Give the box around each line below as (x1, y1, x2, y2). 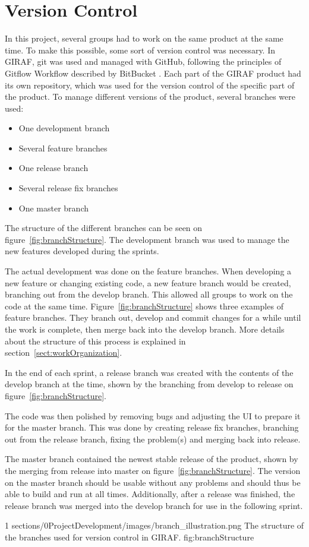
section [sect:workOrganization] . (5, 346, 122, 359)
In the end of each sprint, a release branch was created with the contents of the (5, 366, 294, 378)
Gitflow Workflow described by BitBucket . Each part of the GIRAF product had (5, 67, 301, 79)
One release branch (18, 162, 89, 174)
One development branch (18, 122, 110, 134)
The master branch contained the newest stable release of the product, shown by (5, 453, 298, 465)
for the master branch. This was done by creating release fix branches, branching (5, 421, 299, 434)
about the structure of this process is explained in (5, 334, 186, 347)
